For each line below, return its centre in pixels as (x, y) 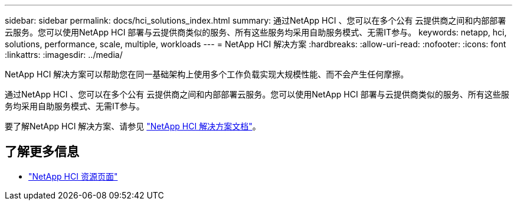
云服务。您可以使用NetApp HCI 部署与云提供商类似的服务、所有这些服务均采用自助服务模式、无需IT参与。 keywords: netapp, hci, (256, 32)
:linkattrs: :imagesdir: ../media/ (64, 55)
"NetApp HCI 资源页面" (73, 176)
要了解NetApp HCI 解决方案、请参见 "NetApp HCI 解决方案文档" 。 (133, 126)
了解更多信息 (42, 152)
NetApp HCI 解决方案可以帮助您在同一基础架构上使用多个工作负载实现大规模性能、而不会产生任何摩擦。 (207, 74)
